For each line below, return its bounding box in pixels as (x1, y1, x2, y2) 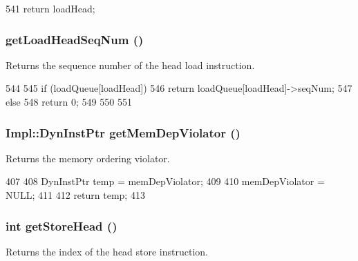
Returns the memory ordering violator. (6, 151, 170, 165)
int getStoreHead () (6, 217, 117, 234)
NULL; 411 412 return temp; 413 (6, 188, 145, 202)
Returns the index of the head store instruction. (6, 244, 209, 258)
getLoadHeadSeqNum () (6, 30, 144, 48)
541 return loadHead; (6, 1, 95, 15)
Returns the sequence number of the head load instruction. (6, 57, 255, 72)
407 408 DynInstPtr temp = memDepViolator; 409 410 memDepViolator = (6, 174, 325, 188)
